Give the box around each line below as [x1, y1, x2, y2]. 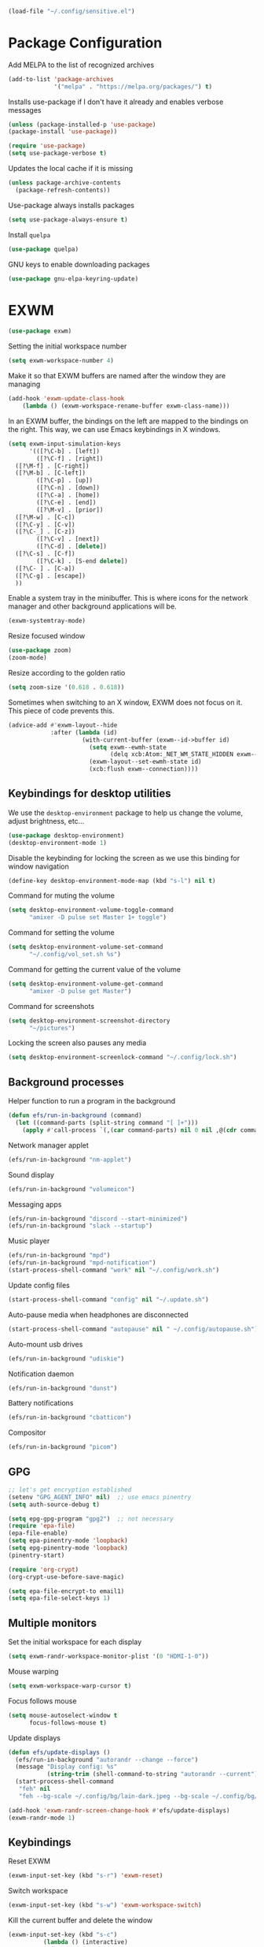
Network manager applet [8, 1140, 89, 1150]
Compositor [8, 1428, 46, 1438]
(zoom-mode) [8, 654, 47, 662]
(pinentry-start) [8, 1551, 65, 1559]
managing [8, 379, 41, 389]
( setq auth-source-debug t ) [8, 1500, 101, 1509]
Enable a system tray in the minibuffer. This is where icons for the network [8, 594, 249, 603]
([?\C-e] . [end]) [36, 498, 97, 506]
